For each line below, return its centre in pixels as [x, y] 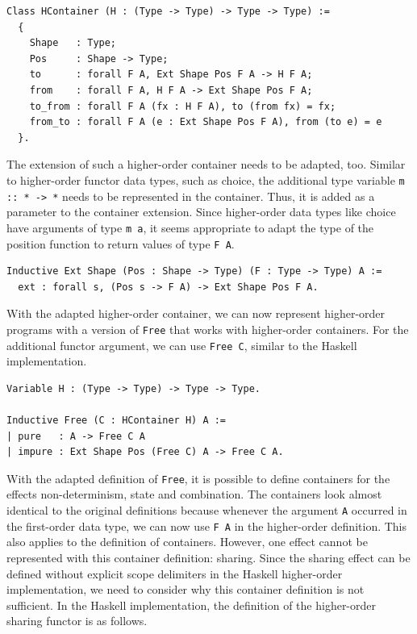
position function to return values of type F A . [121, 243]
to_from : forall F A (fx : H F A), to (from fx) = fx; [183, 106]
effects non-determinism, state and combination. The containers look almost [194, 494]
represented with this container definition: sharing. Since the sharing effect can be [208, 557]
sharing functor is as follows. [77, 621]
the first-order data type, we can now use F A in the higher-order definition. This [207, 526]
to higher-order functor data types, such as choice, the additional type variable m [206, 179]
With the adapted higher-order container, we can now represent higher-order [196, 313]
